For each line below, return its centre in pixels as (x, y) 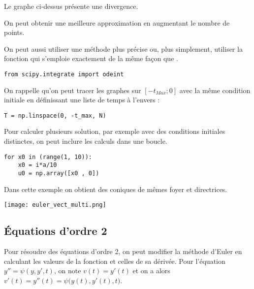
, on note (67, 271)
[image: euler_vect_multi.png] (55, 205)
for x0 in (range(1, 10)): (48, 157)
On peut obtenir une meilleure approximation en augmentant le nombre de (117, 22)
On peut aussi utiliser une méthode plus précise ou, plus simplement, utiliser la (123, 48)
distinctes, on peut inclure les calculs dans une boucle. (86, 141)
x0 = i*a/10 (37, 165)
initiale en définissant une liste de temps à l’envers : (82, 100)
